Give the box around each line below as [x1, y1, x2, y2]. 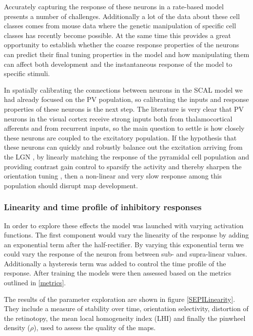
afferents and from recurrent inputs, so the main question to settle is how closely [4, 123, 245, 133]
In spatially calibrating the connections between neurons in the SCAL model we [4, 84, 243, 95]
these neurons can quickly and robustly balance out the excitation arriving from [4, 142, 243, 152]
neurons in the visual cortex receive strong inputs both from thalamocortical [4, 113, 233, 123]
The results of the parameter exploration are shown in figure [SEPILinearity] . [4, 294, 235, 304]
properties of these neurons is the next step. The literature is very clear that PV [4, 103, 244, 114]
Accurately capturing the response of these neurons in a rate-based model [4, 1, 224, 11]
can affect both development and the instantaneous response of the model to [4, 59, 233, 69]
